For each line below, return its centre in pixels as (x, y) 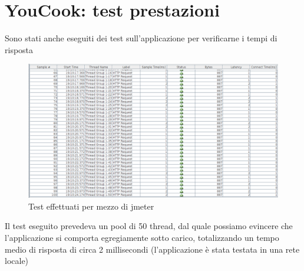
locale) (17, 261)
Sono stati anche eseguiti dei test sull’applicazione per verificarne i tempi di (141, 38)
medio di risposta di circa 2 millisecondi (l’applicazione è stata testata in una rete (152, 249)
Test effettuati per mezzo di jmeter (91, 206)
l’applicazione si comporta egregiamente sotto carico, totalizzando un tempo (142, 237)
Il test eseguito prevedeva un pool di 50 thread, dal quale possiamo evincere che (149, 226)
